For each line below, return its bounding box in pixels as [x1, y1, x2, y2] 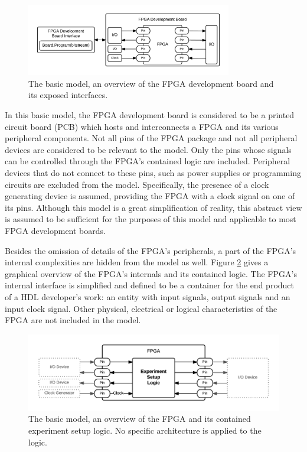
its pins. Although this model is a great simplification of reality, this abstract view [5, 201, 302, 213]
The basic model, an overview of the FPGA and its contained [28, 412, 251, 425]
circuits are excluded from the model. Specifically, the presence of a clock [5, 178, 269, 190]
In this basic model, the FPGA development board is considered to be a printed [5, 109, 295, 121]
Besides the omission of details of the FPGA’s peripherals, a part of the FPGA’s [5, 244, 296, 256]
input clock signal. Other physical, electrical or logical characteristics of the [5, 302, 277, 314]
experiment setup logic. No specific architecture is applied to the [28, 424, 262, 437]
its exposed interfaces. [28, 89, 108, 101]
